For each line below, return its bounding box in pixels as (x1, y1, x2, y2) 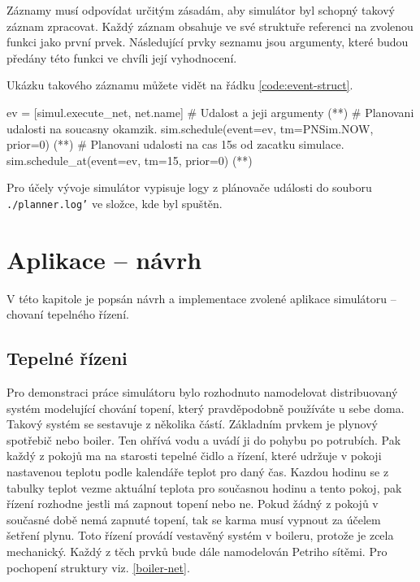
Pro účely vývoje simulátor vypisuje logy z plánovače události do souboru (6, 179, 372, 196)
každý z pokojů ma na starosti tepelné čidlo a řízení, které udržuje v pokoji (6, 447, 382, 464)
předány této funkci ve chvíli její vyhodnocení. (6, 49, 237, 66)
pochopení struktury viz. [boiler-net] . (6, 558, 190, 575)
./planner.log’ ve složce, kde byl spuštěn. (6, 194, 223, 211)
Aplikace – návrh (6, 242, 202, 276)
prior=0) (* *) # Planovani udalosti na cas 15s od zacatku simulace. (6, 136, 344, 153)
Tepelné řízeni (6, 345, 128, 371)
